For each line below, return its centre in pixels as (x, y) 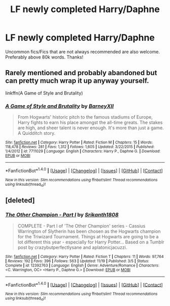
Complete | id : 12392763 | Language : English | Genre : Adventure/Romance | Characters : (82, 265)
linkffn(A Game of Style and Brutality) (44, 93)
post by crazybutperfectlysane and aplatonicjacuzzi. (72, 247)
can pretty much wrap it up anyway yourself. (77, 81)
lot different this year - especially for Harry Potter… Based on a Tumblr (91, 242)
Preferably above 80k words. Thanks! (44, 57)
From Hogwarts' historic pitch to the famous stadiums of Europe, (85, 117)
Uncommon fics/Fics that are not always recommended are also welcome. (83, 52)
